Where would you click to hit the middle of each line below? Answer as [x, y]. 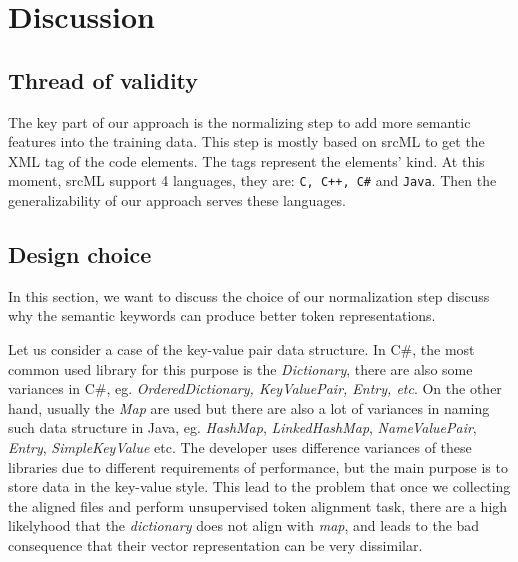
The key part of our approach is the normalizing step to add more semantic [239, 121]
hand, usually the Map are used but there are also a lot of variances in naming [249, 407]
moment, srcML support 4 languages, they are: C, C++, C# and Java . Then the [252, 180]
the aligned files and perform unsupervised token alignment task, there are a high [258, 505]
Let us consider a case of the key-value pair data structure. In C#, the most [241, 349]
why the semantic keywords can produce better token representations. [222, 315]
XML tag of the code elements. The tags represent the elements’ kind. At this [246, 160]
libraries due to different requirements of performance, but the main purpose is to [258, 466]
